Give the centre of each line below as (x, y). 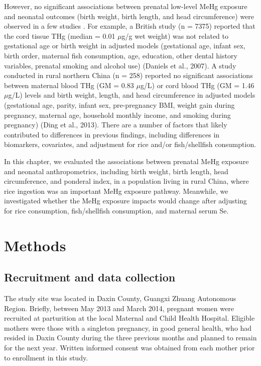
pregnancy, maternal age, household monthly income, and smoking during (117, 115)
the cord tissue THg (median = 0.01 (60, 35)
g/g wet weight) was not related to (175, 35)
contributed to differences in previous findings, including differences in (112, 134)
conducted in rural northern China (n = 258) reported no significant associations (128, 75)
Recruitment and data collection (90, 277)
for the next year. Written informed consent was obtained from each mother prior (129, 348)
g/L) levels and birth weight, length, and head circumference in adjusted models (132, 95)
